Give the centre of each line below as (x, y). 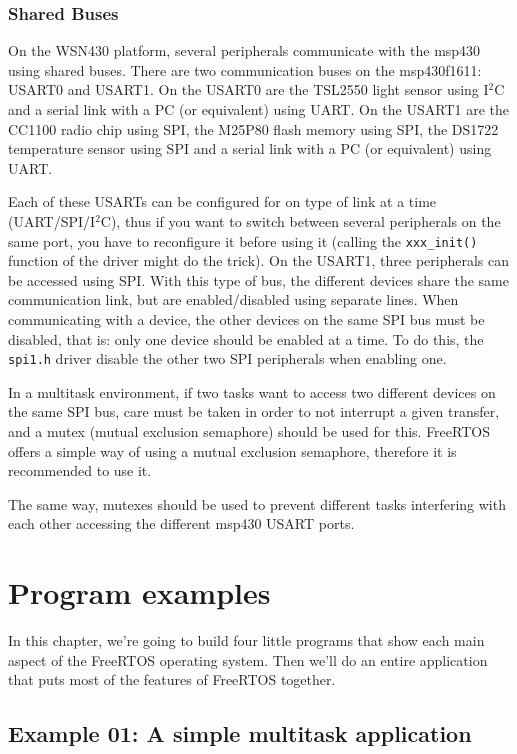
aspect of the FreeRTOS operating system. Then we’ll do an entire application (248, 659)
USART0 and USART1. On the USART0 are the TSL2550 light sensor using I (248, 89)
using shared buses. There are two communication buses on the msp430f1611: (245, 69)
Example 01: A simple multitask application (240, 733)
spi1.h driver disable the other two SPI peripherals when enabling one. (227, 358)
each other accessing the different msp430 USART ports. (181, 523)
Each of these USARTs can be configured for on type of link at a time (222, 201)
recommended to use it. (80, 470)
